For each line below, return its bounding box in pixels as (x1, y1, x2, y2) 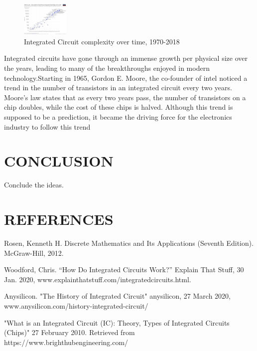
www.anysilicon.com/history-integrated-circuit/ (4, 301, 148, 311)
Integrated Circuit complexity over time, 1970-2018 (24, 36, 180, 46)
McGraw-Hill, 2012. (4, 247, 64, 258)
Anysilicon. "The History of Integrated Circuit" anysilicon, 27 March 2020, (4, 291, 231, 301)
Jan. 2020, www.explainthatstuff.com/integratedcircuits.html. (4, 274, 191, 284)
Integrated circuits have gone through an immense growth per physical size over (4, 53, 248, 63)
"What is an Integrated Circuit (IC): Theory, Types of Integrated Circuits (4, 317, 230, 328)
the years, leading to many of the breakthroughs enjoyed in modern (4, 63, 210, 73)
